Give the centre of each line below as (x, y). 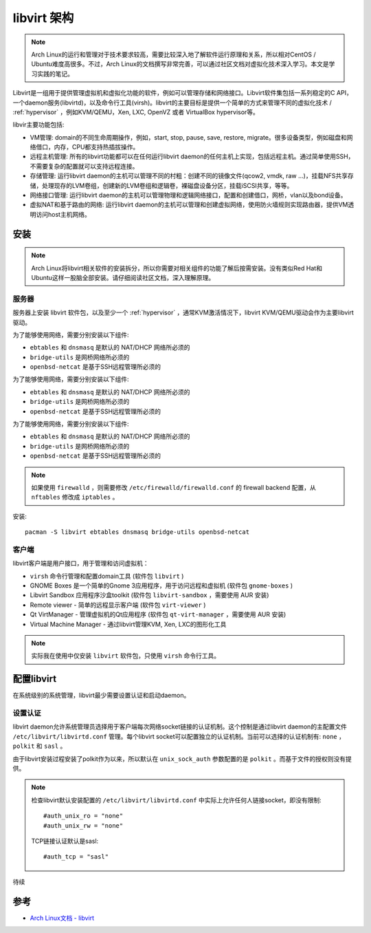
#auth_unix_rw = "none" (83, 825)
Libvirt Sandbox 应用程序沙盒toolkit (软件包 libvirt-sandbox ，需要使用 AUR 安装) (149, 595)
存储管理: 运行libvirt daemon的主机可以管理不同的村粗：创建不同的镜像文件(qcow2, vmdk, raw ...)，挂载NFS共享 (189, 176)
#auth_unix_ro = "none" (83, 816)
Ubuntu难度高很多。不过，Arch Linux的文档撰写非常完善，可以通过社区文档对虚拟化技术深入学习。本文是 (180, 64)
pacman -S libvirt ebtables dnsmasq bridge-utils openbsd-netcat (137, 532)
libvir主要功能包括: (38, 125)
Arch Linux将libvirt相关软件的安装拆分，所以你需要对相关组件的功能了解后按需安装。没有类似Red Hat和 (177, 268)
